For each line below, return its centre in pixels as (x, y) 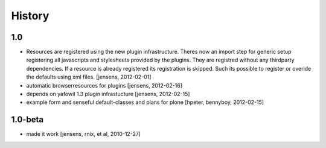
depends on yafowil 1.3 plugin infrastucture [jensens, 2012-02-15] (108, 94)
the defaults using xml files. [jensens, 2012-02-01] (89, 77)
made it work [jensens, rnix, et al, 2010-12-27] (84, 134)
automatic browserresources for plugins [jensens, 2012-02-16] (104, 85)
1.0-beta (27, 120)
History (30, 16)
